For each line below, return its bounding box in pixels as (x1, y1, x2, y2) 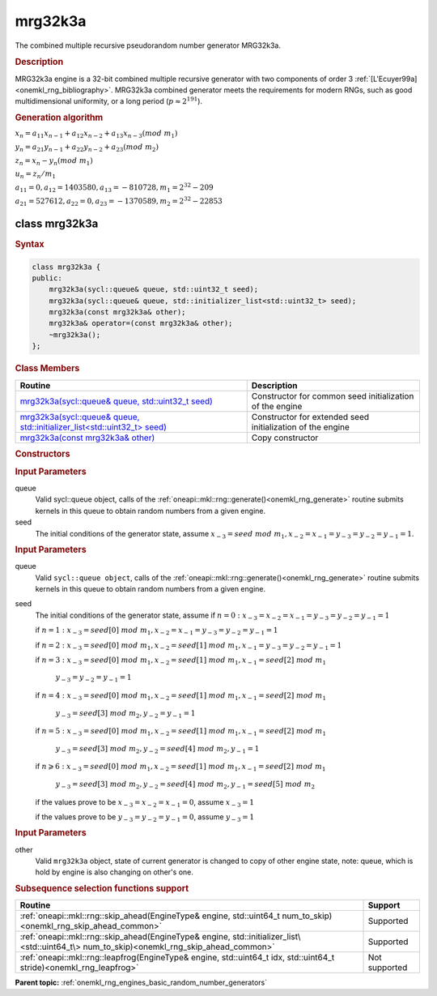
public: (32, 273, 62, 283)
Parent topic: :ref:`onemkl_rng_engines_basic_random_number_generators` (15, 977, 267, 988)
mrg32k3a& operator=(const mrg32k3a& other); (49, 318, 233, 328)
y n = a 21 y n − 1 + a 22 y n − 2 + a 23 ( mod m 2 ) (15, 142, 159, 153)
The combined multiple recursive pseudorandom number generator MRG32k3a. (15, 41, 281, 50)
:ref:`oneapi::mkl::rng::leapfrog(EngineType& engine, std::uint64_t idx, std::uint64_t (19, 952, 335, 964)
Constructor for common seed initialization (251, 390, 414, 401)
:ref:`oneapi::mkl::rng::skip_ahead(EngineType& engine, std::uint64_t (19, 910, 281, 921)
